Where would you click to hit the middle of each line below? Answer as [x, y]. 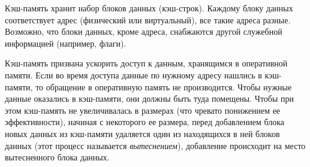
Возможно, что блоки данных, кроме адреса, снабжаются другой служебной [144, 31]
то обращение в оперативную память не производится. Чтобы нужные [164, 86]
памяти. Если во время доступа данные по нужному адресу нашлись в [133, 75]
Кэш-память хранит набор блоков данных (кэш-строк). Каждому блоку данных [149, 8]
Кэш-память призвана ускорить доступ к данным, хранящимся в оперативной [146, 63]
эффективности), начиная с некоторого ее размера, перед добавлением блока [145, 122]
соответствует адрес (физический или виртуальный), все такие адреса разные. [148, 19]
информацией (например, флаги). [66, 43]
